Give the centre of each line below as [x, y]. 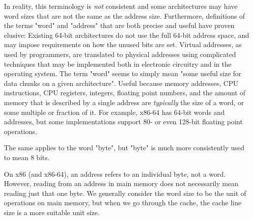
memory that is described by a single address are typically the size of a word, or [124, 102]
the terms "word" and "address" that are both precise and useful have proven [119, 25]
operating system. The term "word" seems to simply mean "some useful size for [123, 73]
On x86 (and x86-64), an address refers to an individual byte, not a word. [115, 174]
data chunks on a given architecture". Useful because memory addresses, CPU [121, 83]
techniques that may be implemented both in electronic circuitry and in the [118, 64]
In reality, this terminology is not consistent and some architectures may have [121, 6]
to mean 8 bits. [27, 157]
